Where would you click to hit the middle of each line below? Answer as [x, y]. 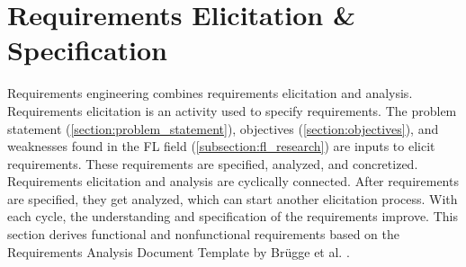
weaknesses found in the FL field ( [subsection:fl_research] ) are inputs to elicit [221, 146]
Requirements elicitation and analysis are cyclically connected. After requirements [233, 181]
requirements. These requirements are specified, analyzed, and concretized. [213, 163]
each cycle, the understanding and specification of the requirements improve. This [233, 216]
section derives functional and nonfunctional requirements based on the [204, 234]
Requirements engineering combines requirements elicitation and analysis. [210, 93]
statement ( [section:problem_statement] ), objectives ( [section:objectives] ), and [223, 128]
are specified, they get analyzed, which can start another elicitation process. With [233, 198]
